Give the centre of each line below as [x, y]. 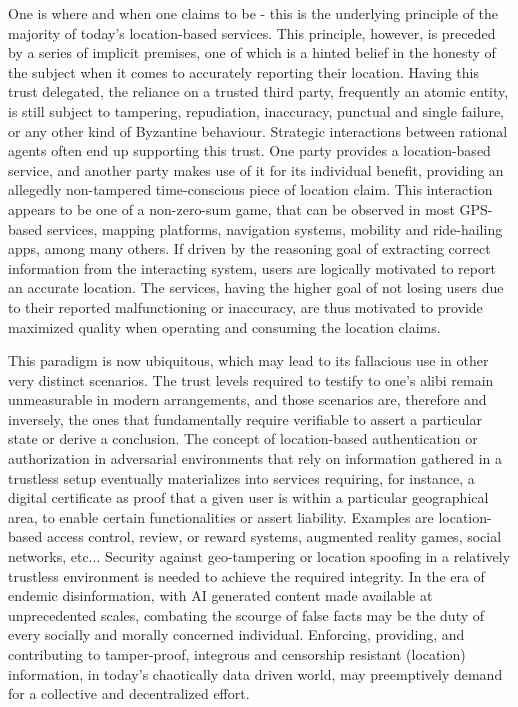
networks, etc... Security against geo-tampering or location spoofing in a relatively [259, 556]
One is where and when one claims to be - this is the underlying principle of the [253, 13]
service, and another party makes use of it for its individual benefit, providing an [256, 169]
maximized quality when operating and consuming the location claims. [224, 326]
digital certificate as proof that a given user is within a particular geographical [248, 497]
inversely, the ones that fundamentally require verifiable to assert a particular [245, 418]
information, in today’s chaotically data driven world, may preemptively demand [255, 673]
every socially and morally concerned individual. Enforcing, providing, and [236, 634]
